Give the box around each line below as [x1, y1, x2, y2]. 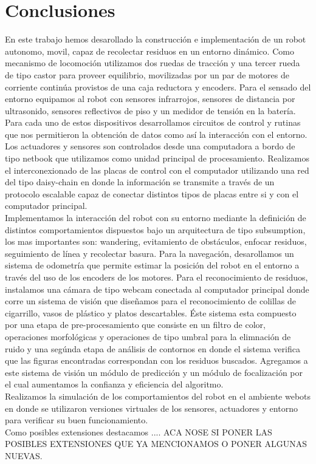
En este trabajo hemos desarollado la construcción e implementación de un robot [5, 33, 306, 46]
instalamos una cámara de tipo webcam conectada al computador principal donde [5, 282, 309, 295]
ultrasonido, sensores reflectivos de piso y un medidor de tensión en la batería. [5, 104, 296, 117]
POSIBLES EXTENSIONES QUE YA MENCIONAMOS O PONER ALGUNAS [5, 437, 307, 450]
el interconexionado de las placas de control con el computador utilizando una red [5, 163, 309, 176]
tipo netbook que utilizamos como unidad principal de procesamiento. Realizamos [5, 152, 310, 165]
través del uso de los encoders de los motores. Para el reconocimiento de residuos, [5, 271, 308, 283]
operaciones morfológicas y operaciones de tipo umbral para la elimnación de [5, 330, 291, 343]
